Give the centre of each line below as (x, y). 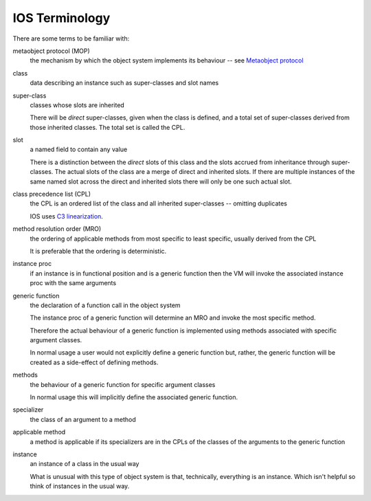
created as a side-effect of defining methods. (94, 362)
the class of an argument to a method (83, 419)
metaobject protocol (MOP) (52, 51)
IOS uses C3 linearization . (66, 216)
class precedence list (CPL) (52, 194)
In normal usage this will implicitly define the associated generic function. (134, 397)
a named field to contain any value (79, 149)
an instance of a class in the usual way (85, 464)
